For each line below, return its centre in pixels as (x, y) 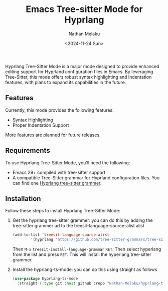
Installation (23, 199)
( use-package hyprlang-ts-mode (45, 279)
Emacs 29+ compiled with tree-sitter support (59, 172)
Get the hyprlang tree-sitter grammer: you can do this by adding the (82, 220)
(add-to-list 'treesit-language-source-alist (61, 235)
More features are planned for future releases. (53, 135)
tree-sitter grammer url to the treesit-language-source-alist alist (78, 226)
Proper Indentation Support (41, 125)
